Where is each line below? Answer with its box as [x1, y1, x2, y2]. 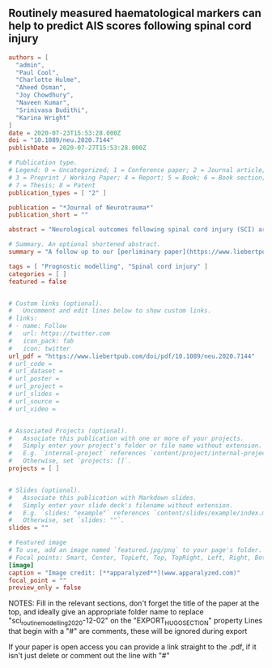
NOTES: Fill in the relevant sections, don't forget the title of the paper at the [8, 598, 260, 608]
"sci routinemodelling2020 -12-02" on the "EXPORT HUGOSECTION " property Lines [8, 616, 263, 627]
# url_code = [8, 360, 53, 368]
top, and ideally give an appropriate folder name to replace [8, 607, 204, 617]
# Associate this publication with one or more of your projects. [8, 434, 244, 442]
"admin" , [15, 61, 45, 69]
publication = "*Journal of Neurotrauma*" [8, 203, 154, 212]
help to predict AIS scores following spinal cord [8, 19, 252, 33]
